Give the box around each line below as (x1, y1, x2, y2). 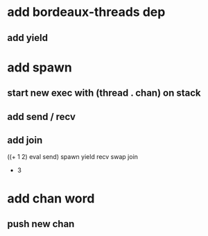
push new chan (7, 218, 75, 230)
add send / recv (7, 110, 76, 122)
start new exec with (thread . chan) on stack (7, 87, 201, 99)
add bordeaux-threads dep (7, 4, 166, 20)
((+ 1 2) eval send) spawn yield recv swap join (7, 153, 139, 161)
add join (7, 134, 43, 146)
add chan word (7, 190, 95, 206)
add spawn (7, 60, 73, 75)
